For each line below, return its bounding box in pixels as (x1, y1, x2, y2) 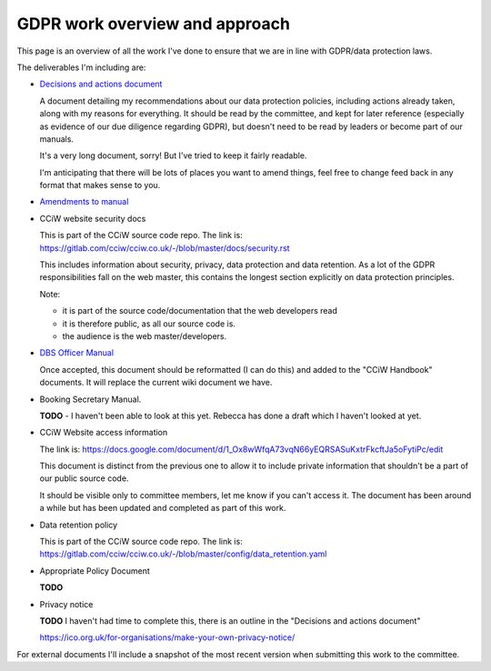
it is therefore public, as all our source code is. (62, 318, 236, 329)
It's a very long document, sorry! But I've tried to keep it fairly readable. (39, 150, 307, 161)
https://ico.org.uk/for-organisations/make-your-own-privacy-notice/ (39, 632, 296, 643)
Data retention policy (39, 519, 118, 530)
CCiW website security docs (39, 213, 146, 224)
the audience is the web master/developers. (62, 330, 227, 341)
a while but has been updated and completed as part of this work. (39, 503, 286, 514)
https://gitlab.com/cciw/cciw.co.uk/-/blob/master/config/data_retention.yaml (39, 548, 327, 559)
